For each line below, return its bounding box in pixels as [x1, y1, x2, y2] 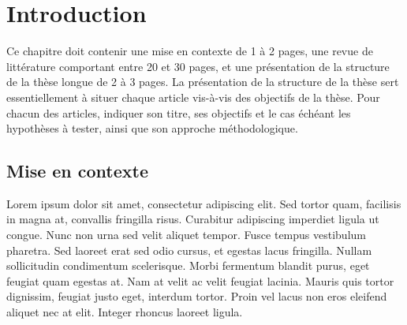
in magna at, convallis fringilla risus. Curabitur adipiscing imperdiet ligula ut [6, 211, 379, 227]
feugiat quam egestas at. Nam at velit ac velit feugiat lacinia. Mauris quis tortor [6, 272, 394, 289]
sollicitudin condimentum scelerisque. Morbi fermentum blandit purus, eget [6, 257, 370, 274]
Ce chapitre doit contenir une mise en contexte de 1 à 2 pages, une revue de [6, 43, 373, 59]
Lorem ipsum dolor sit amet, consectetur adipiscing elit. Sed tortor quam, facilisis [6, 195, 401, 211]
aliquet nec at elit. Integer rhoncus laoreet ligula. [6, 304, 243, 320]
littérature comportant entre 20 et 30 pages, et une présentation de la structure [6, 58, 390, 74]
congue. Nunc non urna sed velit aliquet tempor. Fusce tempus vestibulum [6, 226, 366, 243]
